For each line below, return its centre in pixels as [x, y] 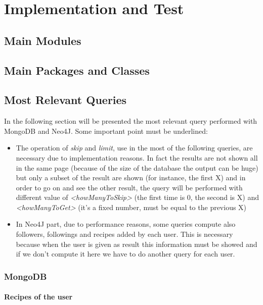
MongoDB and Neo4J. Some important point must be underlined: [106, 131]
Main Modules [43, 40]
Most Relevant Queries [65, 100]
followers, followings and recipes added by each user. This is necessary [124, 234]
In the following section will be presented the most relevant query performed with [131, 121]
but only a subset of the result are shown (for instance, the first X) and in [131, 177]
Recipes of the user [38, 297]
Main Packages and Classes [77, 70]
